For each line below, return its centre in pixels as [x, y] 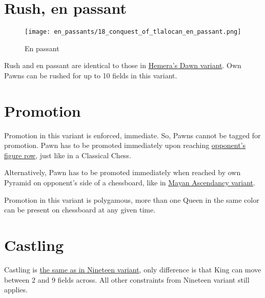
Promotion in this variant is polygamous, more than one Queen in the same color [132, 199]
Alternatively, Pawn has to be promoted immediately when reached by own [123, 172]
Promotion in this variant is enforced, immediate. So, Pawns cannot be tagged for [132, 135]
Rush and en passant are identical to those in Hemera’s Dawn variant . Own [123, 65]
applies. [16, 290]
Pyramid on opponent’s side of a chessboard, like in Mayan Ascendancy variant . [130, 183]
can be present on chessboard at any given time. [80, 210]
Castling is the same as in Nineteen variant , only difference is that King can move [133, 269]
